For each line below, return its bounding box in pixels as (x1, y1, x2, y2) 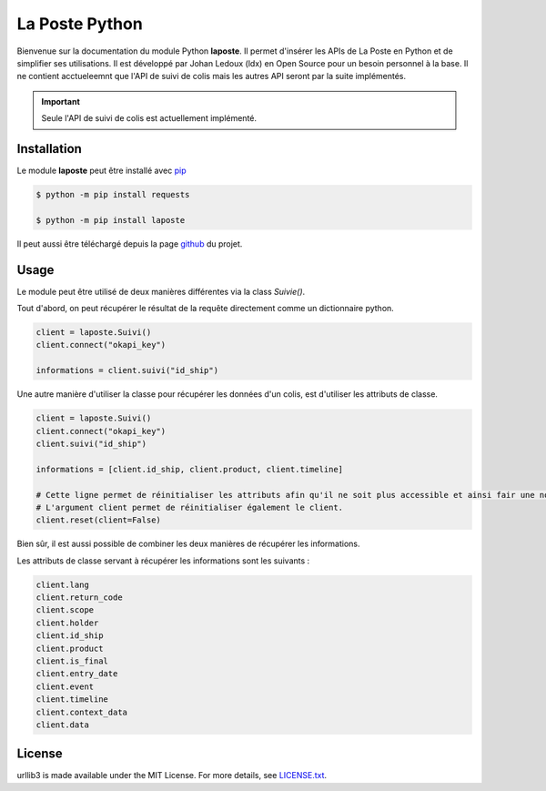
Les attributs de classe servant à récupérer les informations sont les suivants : (16, 555, 310, 566)
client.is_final (35, 656, 109, 666)
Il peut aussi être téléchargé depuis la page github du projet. (16, 238, 243, 249)
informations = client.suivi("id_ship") (35, 365, 218, 376)
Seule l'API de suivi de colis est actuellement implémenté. (41, 113, 258, 124)
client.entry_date (35, 669, 118, 679)
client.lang (35, 579, 90, 590)
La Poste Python (16, 14, 143, 34)
